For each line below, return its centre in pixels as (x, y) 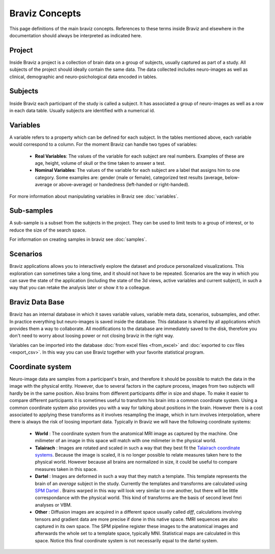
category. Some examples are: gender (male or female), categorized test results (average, (129, 177)
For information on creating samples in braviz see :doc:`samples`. (78, 239)
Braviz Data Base (37, 302)
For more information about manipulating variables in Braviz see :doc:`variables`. (94, 196)
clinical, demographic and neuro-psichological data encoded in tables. (84, 77)
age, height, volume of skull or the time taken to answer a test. (100, 163)
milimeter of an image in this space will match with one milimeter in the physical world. (126, 441)
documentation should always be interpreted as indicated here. (76, 35)
